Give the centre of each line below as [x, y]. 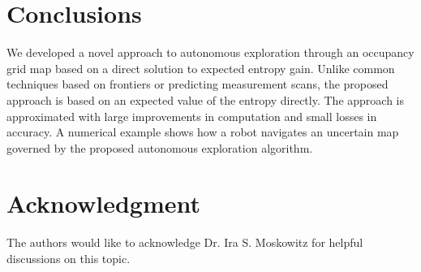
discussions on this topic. [69, 258]
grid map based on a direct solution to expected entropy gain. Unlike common [201, 68]
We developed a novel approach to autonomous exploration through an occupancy [210, 52]
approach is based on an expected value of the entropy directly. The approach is [205, 99]
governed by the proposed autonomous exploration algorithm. [160, 147]
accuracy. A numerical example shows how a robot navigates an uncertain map [203, 132]
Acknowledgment [103, 203]
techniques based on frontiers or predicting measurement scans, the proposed [198, 84]
